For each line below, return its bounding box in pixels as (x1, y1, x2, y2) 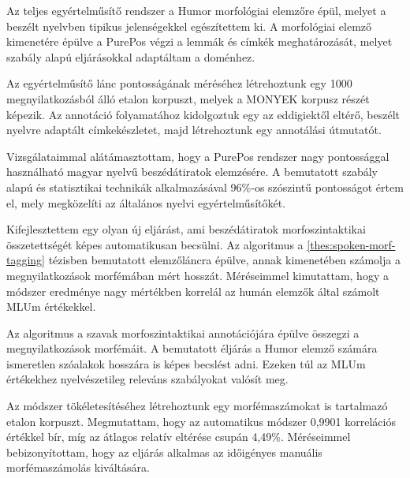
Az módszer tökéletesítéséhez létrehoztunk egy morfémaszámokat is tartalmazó (6, 398, 388, 414)
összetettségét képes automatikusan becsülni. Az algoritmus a (6, 236, 304, 252)
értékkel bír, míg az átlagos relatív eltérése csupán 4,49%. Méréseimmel (6, 428, 351, 445)
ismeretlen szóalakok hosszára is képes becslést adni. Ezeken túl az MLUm (6, 355, 366, 372)
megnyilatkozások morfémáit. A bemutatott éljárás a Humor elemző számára (6, 340, 378, 357)
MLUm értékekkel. (6, 298, 96, 315)
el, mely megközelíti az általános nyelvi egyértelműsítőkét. (6, 194, 286, 211)
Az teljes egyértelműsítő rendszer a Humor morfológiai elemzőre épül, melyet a (6, 2, 386, 18)
